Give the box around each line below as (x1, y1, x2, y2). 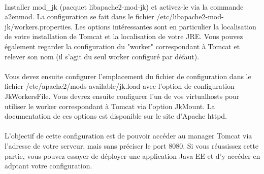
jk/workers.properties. (5, 21, 73, 31)
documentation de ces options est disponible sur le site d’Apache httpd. (5, 111, 227, 121)
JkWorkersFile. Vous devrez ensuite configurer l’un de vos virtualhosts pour (5, 90, 240, 101)
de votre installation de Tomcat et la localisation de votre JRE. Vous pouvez (5, 31, 243, 42)
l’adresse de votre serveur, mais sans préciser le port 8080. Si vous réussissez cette (5, 140, 259, 151)
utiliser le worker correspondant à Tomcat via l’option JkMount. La (5, 100, 215, 111)
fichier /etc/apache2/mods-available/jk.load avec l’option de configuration (5, 81, 235, 91)
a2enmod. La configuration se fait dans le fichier (5, 11, 154, 22)
